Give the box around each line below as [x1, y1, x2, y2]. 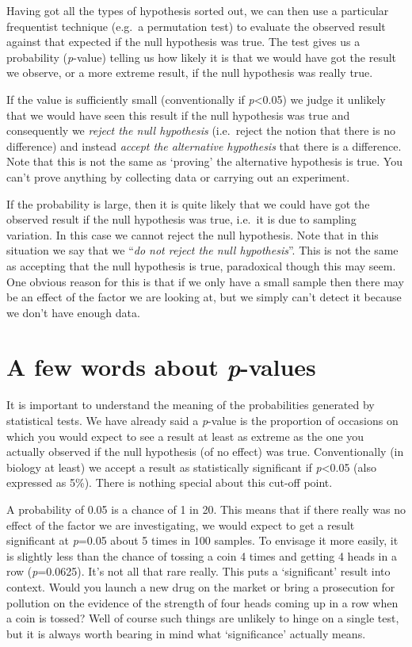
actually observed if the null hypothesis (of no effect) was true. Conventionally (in [6, 443, 404, 460]
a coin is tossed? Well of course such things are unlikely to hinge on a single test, [6, 610, 399, 626]
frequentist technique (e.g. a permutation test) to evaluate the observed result [6, 17, 386, 34]
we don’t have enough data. [6, 304, 140, 320]
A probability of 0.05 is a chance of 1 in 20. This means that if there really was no [6, 500, 406, 517]
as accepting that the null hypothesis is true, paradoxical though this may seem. [6, 257, 396, 274]
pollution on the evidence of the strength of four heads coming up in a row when [6, 594, 399, 611]
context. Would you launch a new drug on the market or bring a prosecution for [6, 578, 395, 595]
